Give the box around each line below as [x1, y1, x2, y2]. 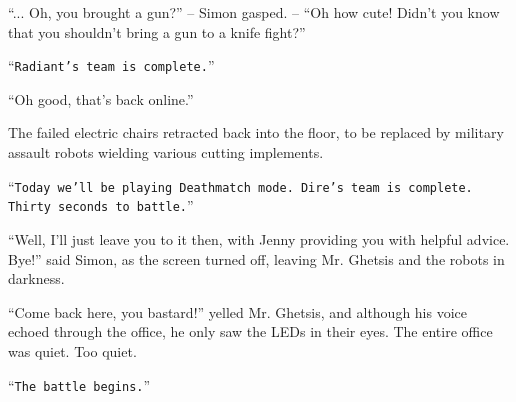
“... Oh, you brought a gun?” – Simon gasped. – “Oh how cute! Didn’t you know [8, 2, 500, 22]
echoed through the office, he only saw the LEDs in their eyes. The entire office [8, 321, 493, 342]
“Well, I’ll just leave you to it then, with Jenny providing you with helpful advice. [8, 228, 510, 249]
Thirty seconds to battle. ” [8, 195, 194, 216]
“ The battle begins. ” [8, 374, 151, 395]
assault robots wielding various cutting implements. [8, 142, 324, 163]
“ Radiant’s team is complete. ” [8, 55, 215, 76]
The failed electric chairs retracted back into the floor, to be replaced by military [8, 122, 504, 143]
